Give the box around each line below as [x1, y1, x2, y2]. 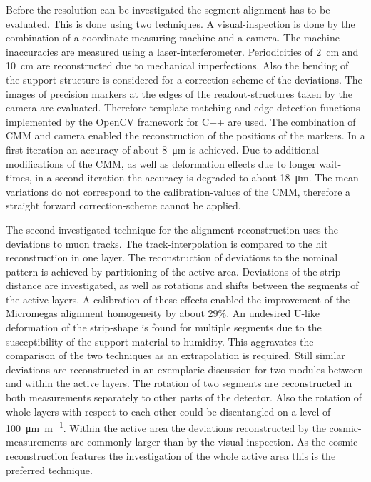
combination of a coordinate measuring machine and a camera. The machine [6, 30, 340, 45]
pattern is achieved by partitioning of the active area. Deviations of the [6, 263, 317, 278]
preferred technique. [6, 462, 93, 477]
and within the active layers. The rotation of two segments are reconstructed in [6, 376, 352, 391]
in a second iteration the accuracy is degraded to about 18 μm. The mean [35, 170, 359, 185]
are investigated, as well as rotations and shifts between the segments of [44, 278, 359, 293]
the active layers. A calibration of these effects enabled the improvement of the [6, 291, 350, 306]
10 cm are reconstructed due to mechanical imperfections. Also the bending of [6, 58, 349, 73]
